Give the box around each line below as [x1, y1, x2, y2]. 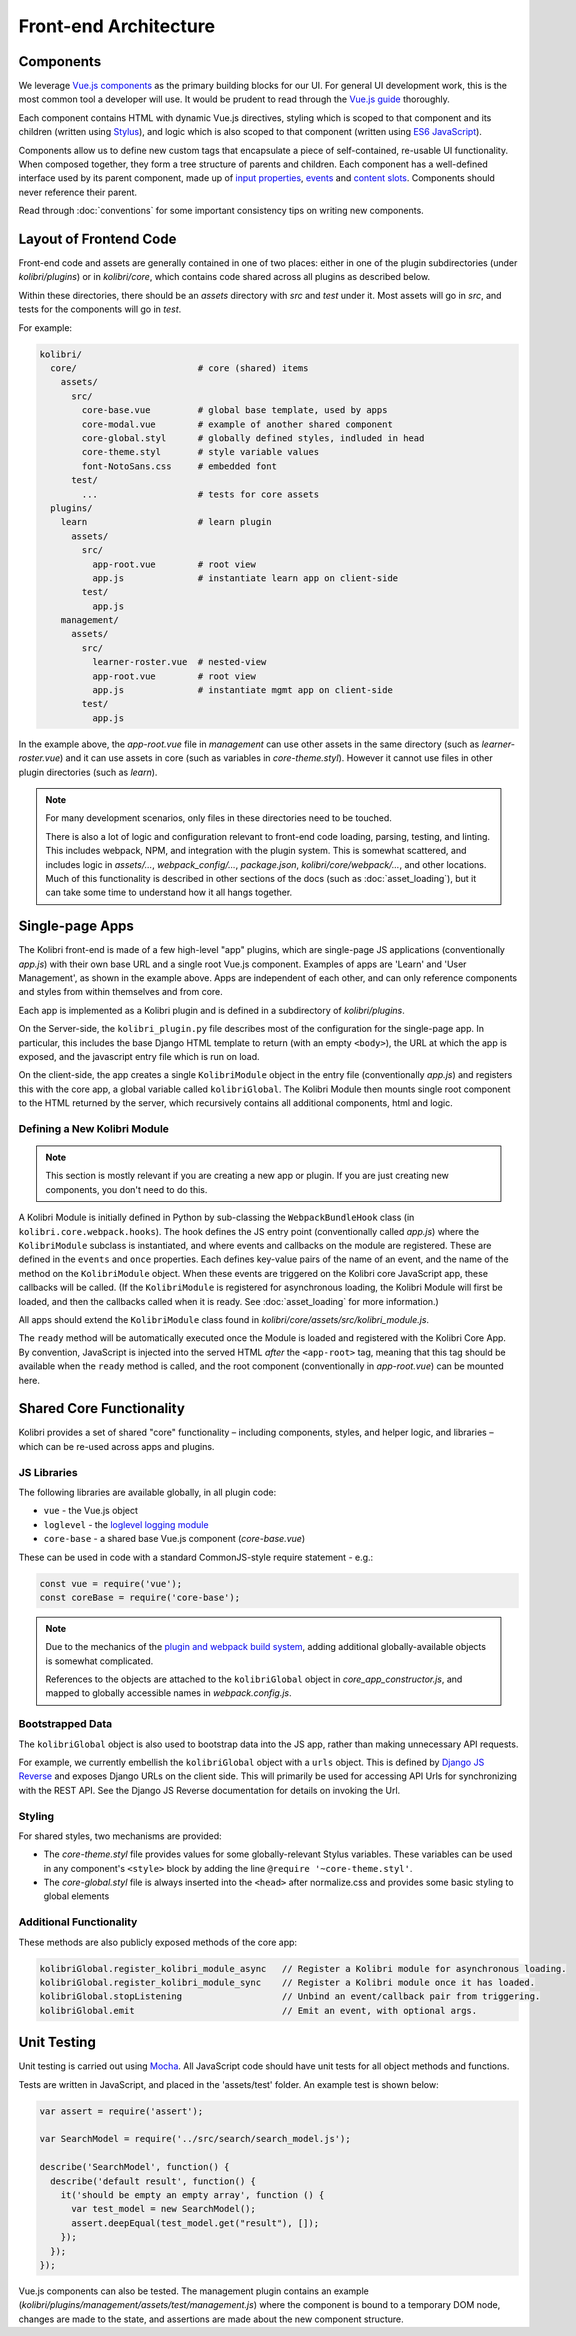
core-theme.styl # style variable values [81, 446, 320, 458]
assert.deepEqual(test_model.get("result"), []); [71, 2217, 320, 2229]
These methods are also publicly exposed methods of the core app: [18, 1936, 298, 1948]
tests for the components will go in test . [18, 303, 182, 315]
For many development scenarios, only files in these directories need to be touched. [45, 812, 392, 824]
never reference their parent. [18, 186, 138, 198]
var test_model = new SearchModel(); [71, 2203, 257, 2215]
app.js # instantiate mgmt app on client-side [91, 685, 394, 696]
